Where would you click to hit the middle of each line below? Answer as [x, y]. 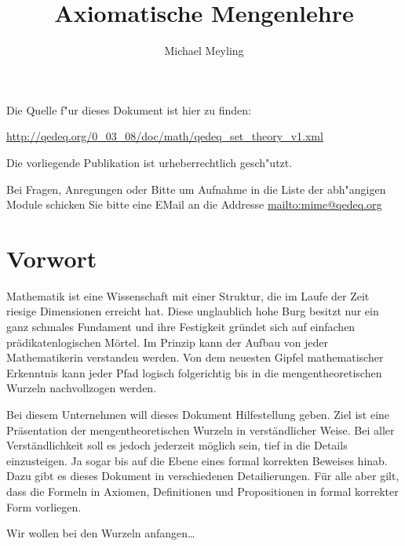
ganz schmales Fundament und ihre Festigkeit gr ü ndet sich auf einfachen [181, 326]
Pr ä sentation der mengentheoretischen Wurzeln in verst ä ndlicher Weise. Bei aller [201, 430]
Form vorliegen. [44, 506]
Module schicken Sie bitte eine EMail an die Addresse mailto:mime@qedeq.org [194, 204]
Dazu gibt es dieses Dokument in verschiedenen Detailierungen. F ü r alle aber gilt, [203, 476]
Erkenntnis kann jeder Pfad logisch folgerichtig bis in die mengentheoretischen [194, 372]
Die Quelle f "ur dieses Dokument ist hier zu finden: [129, 109]
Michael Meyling [204, 51]
